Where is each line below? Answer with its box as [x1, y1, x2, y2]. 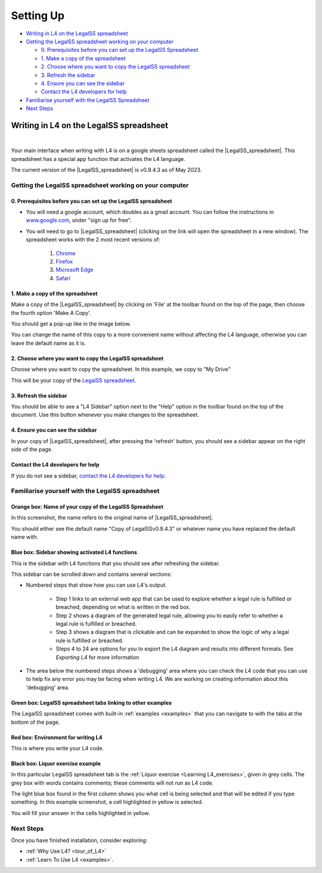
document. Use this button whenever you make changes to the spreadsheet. [11, 411, 199, 419]
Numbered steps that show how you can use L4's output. [26, 581, 167, 589]
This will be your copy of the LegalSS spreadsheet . [11, 376, 137, 384]
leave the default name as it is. [11, 339, 86, 346]
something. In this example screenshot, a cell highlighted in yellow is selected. [11, 798, 203, 806]
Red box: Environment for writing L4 [11, 733, 103, 741]
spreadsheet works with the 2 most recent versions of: [26, 236, 160, 243]
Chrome [55, 249, 76, 256]
